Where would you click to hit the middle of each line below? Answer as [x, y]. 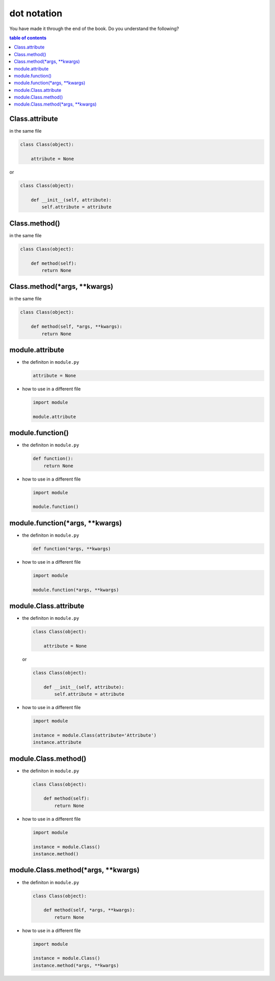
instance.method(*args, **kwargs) [76, 965]
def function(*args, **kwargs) [72, 549]
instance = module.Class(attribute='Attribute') [95, 735]
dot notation [36, 13]
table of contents [28, 38]
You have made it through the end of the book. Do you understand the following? [94, 29]
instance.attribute [57, 743]
